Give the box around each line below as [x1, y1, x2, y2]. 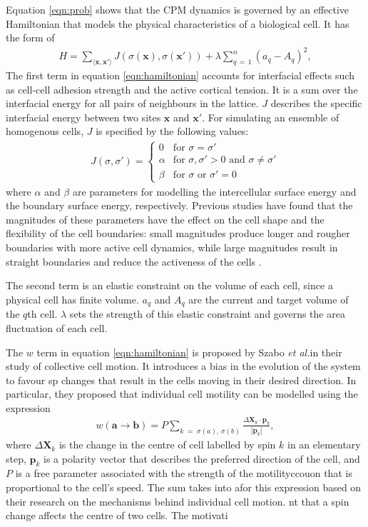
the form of [6, 30, 55, 45]
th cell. [27, 306, 58, 321]
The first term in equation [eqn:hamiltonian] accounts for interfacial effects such [6, 68, 354, 83]
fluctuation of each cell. [6, 320, 108, 335]
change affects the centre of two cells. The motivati [6, 508, 228, 523]
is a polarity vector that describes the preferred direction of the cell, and [44, 451, 360, 466]
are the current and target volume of [188, 291, 349, 306]
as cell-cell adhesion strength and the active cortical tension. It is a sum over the [6, 81, 358, 96]
